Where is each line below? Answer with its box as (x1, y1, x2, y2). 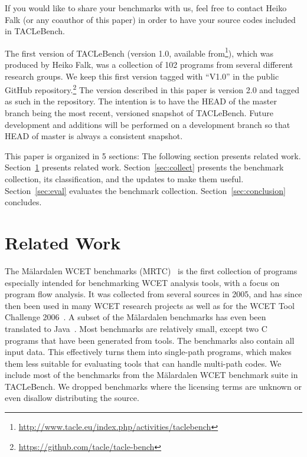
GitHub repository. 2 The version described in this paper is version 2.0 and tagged (5, 82, 300, 96)
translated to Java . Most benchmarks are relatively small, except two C (5, 322, 267, 334)
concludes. (5, 196, 42, 208)
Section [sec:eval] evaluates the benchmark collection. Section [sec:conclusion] (5, 184, 286, 196)
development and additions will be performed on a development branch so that (5, 118, 290, 130)
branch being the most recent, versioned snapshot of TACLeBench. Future (5, 107, 273, 119)
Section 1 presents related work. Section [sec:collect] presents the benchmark (5, 161, 284, 173)
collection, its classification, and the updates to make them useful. (5, 173, 244, 185)
